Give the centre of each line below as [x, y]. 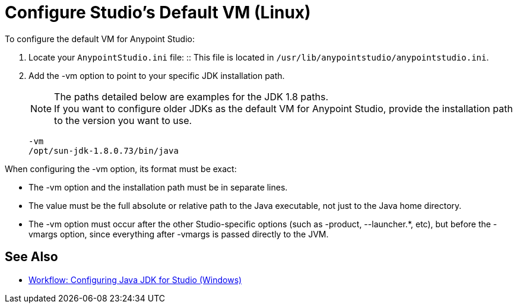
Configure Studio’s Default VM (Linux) [158, 12]
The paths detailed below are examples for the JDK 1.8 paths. [191, 96]
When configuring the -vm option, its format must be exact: [121, 169]
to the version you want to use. [123, 120]
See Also [31, 257]
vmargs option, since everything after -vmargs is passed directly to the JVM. [179, 234]
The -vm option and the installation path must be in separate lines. [158, 187]
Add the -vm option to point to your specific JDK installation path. [157, 75]
